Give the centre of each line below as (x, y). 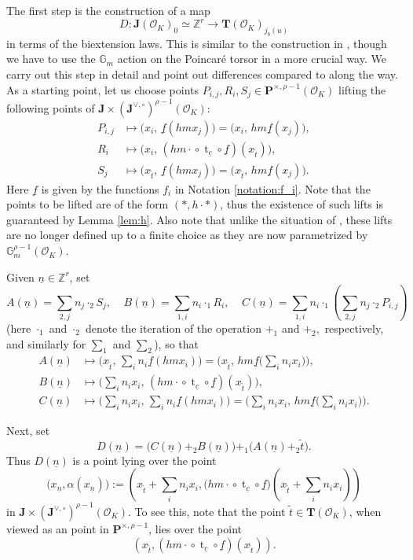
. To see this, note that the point (207, 511)
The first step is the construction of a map (108, 10)
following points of (51, 107)
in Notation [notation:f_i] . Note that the (272, 188)
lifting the (362, 89)
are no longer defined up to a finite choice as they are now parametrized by (187, 235)
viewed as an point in (58, 528)
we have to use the (51, 59)
